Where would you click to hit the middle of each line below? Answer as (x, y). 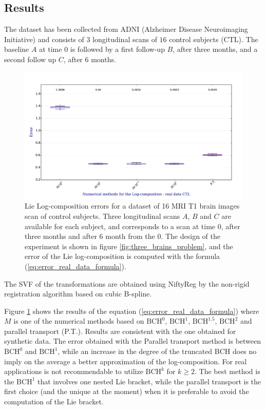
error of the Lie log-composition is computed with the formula (122, 256)
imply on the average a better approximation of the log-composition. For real (126, 361)
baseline (17, 49)
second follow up (30, 59)
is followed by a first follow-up (117, 49)
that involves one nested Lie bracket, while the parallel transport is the (149, 381)
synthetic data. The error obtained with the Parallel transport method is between (133, 341)
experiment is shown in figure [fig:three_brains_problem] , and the (129, 246)
